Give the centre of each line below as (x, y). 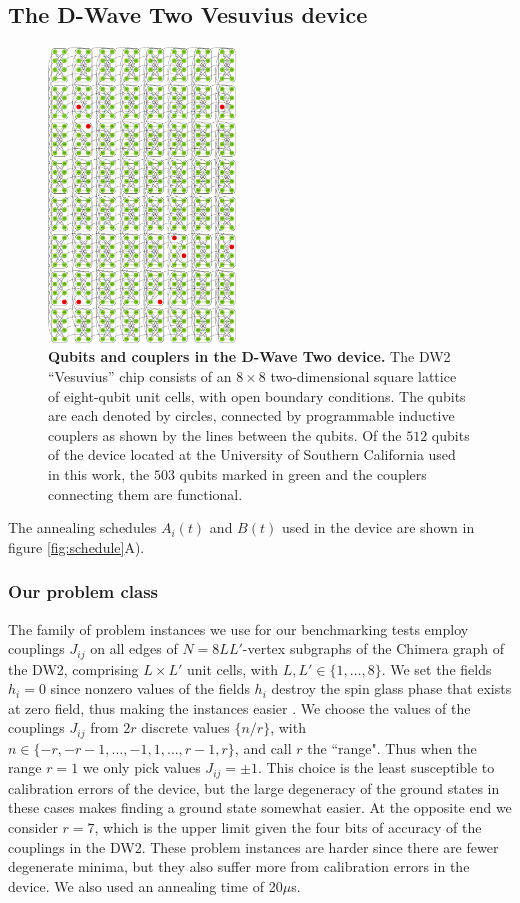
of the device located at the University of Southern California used (252, 454)
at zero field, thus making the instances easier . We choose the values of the (239, 707)
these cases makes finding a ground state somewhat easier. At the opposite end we (260, 807)
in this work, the (99, 473)
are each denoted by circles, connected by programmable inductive (251, 415)
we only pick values (141, 767)
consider (33, 827)
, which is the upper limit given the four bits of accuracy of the (288, 827)
